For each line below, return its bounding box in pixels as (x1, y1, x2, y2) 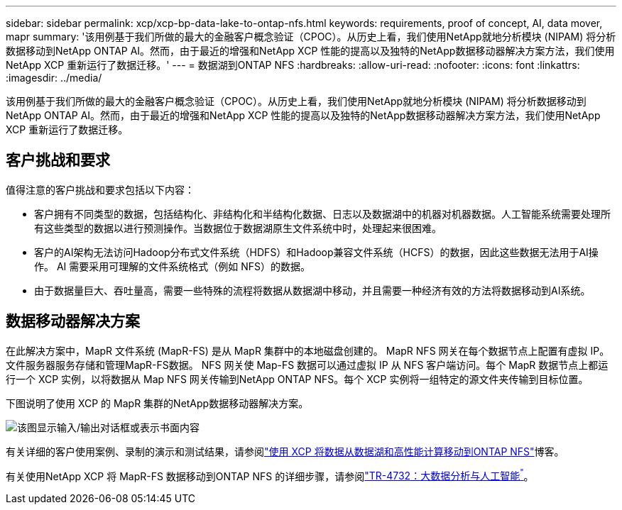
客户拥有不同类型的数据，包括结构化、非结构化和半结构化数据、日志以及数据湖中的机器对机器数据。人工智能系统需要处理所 (34, 207, 611, 220)
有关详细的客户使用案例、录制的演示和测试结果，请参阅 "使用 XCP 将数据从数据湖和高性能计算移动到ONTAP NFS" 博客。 (6, 445, 564, 458)
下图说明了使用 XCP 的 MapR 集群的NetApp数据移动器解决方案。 (6, 397, 309, 409)
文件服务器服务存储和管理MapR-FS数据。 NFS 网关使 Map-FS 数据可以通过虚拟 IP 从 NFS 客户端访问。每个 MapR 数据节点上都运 (6, 358, 609, 371)
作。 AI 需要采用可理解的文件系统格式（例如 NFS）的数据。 (34, 260, 311, 272)
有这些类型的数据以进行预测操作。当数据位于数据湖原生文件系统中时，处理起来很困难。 (34, 221, 442, 234)
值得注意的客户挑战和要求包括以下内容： (6, 183, 195, 196)
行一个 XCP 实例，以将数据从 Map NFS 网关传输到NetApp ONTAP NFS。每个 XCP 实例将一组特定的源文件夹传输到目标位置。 (6, 372, 589, 385)
